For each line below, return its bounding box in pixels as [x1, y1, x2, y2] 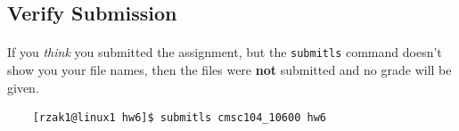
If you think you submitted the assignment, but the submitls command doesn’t [7, 43, 442, 61]
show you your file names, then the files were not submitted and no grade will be [7, 61, 452, 79]
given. [7, 78, 39, 96]
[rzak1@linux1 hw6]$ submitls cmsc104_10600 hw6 [32, 111, 326, 125]
